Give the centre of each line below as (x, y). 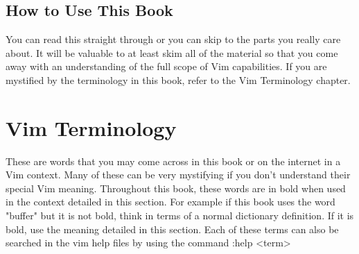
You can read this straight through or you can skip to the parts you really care (173, 39)
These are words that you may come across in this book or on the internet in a (173, 161)
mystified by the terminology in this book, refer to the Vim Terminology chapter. (178, 79)
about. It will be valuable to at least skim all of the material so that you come (172, 52)
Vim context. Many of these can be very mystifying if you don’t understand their (178, 175)
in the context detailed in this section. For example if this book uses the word (170, 202)
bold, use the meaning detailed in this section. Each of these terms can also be (172, 229)
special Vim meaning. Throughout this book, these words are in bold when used (176, 188)
